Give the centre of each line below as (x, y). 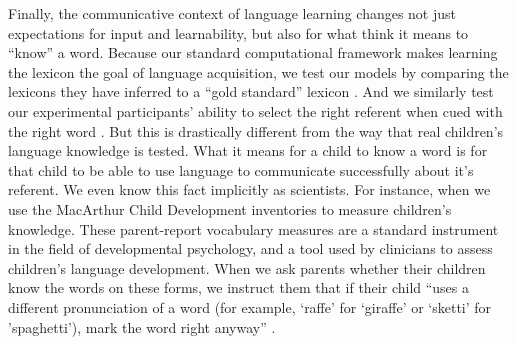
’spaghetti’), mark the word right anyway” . (142, 326)
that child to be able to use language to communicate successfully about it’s (241, 169)
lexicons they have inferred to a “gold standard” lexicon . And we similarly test (251, 91)
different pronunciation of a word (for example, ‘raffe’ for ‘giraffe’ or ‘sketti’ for (250, 306)
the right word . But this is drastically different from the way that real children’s (256, 130)
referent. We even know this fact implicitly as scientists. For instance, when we (249, 189)
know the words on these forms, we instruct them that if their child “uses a (239, 287)
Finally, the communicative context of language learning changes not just (232, 13)
